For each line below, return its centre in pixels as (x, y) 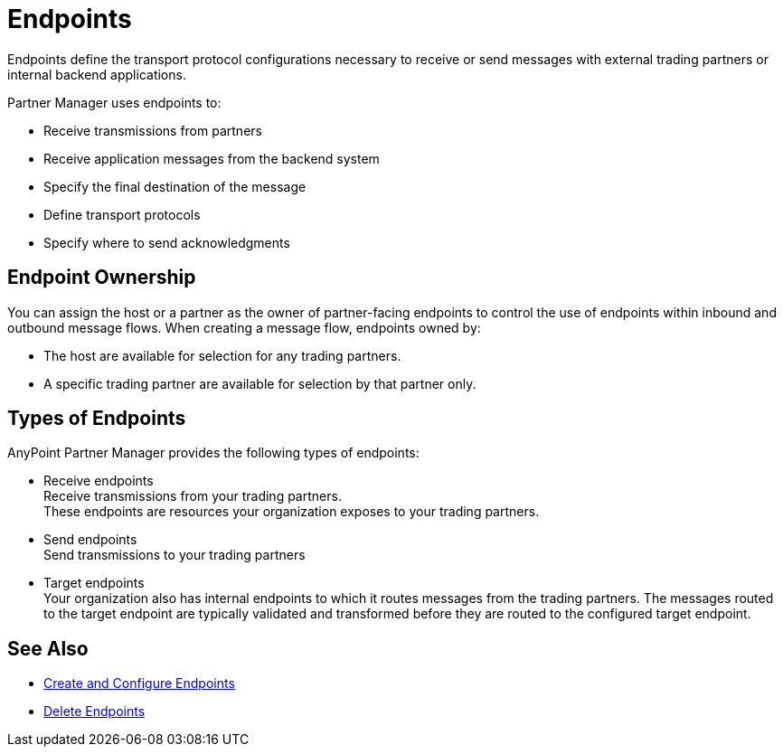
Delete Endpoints (94, 712)
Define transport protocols (122, 214)
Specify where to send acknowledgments (167, 242)
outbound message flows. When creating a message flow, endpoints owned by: (244, 327)
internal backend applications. (97, 74)
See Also (48, 648)
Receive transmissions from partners (153, 130)
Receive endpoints (99, 481)
